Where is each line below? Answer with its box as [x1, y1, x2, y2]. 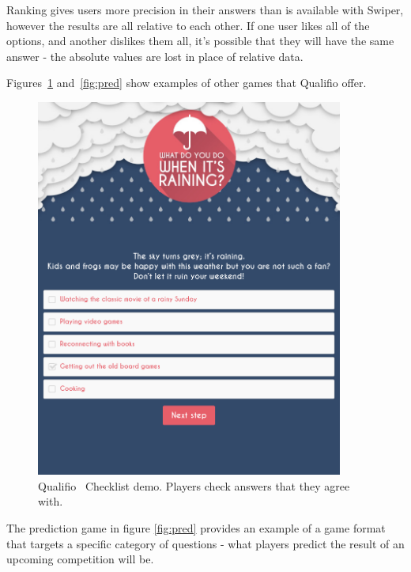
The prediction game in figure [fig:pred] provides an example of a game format [6, 520, 386, 536]
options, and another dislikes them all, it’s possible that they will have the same [6, 32, 394, 49]
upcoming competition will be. [6, 551, 154, 567]
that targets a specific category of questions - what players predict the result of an [6, 535, 405, 551]
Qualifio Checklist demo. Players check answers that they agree [38, 477, 350, 494]
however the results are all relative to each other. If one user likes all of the [6, 17, 370, 33]
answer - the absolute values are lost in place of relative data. [6, 47, 304, 64]
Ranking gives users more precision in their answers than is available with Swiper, [6, 2, 404, 17]
